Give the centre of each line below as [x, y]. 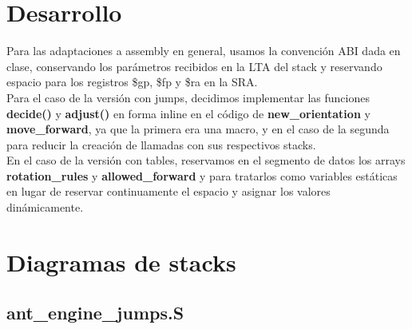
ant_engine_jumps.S [95, 313]
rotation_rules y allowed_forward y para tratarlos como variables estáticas [202, 175]
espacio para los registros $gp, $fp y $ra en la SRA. [132, 82]
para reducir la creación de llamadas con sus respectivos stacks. [161, 144]
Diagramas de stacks [121, 262]
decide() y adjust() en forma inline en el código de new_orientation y [188, 113]
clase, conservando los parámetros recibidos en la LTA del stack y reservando [194, 66]
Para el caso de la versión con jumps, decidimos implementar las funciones [188, 97]
